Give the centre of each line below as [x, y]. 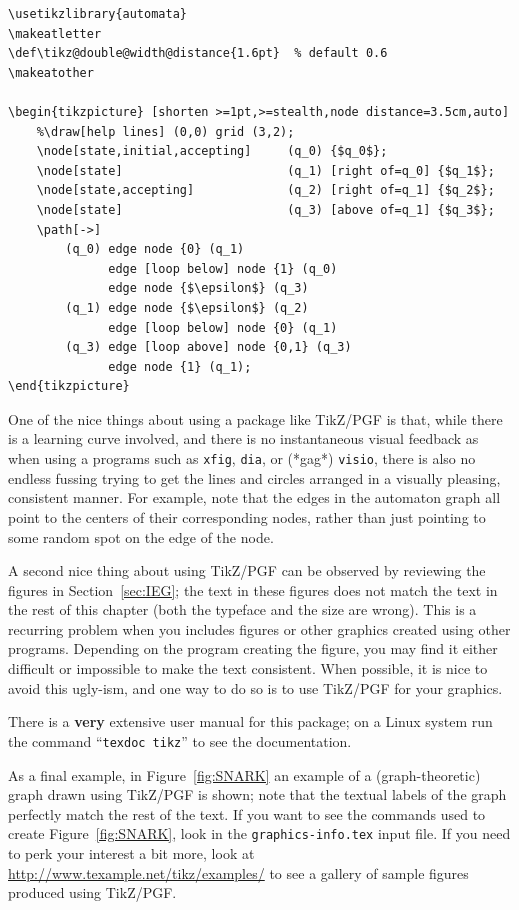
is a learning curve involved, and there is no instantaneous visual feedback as [243, 438]
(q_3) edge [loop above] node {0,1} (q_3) [208, 347]
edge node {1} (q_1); [180, 366]
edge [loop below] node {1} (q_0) [223, 268]
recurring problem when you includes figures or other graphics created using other [259, 628]
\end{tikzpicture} [69, 386]
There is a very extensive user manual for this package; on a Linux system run [250, 721]
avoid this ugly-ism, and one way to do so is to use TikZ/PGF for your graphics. [255, 687]
